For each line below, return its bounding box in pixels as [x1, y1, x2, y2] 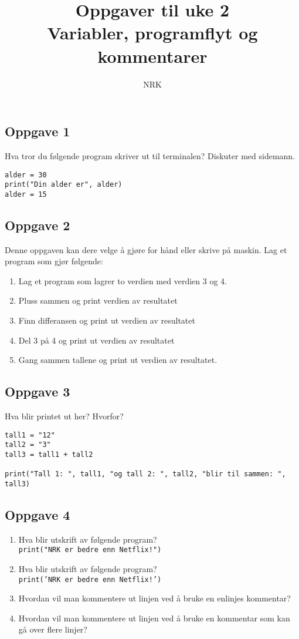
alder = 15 [5, 190, 47, 199]
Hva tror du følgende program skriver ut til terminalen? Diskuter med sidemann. [5, 149, 295, 162]
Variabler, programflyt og [47, 21, 258, 45]
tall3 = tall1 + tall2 [5, 450, 93, 459]
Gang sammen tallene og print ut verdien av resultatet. [18, 354, 218, 366]
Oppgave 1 [5, 122, 70, 140]
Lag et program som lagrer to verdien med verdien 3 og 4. [18, 274, 227, 287]
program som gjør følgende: [5, 255, 103, 267]
